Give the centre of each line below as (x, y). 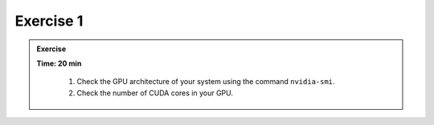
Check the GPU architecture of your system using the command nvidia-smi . (206, 82)
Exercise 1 (49, 21)
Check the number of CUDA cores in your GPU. (155, 93)
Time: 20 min (59, 63)
